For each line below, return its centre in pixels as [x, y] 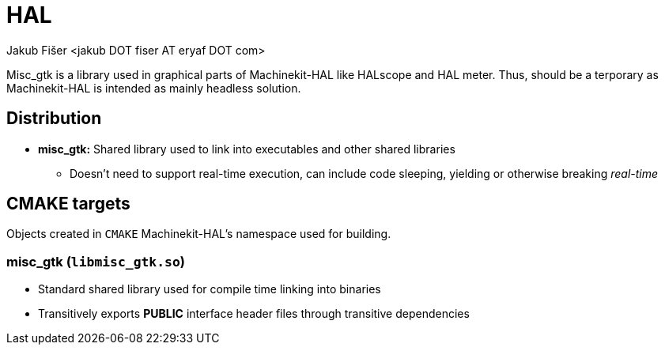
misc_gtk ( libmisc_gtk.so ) [96, 261]
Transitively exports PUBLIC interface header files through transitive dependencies [254, 314]
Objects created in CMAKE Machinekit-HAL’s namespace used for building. [199, 234]
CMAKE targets [68, 204]
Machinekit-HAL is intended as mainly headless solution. [154, 88]
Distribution [54, 119]
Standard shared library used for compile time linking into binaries [210, 289]
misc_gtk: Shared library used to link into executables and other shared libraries [247, 149]
